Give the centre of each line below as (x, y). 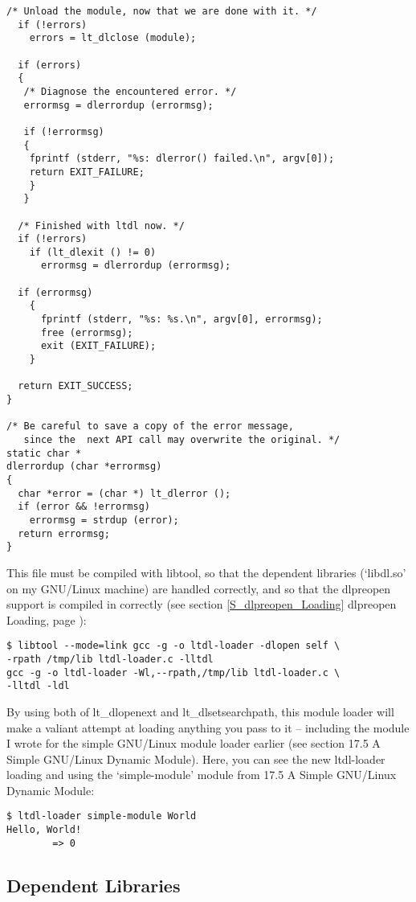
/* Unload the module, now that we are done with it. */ (162, 11)
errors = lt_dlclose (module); (113, 38)
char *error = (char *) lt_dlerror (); (124, 493)
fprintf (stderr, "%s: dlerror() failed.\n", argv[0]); (182, 159)
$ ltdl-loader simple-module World (102, 816)
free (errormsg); (87, 332)
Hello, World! (44, 830)
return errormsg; (64, 533)
